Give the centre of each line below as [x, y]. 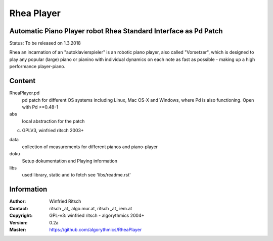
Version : [18, 222]
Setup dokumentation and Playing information [70, 161]
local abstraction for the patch [53, 121]
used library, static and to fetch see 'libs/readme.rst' [76, 175]
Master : [18, 229]
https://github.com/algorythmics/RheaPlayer [96, 229]
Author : [18, 201]
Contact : [19, 208]
